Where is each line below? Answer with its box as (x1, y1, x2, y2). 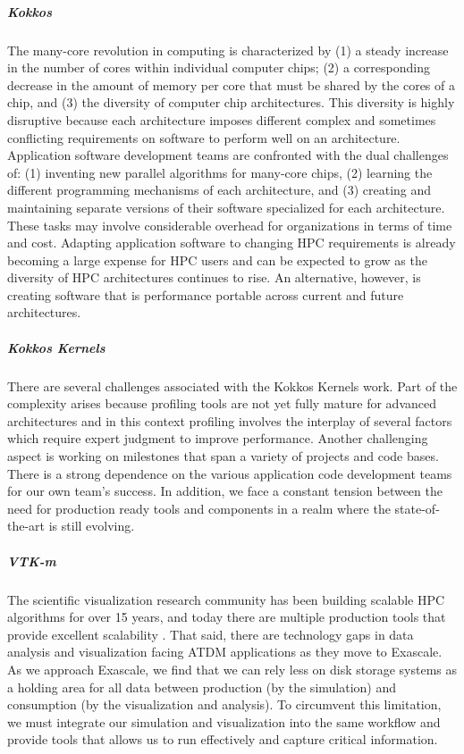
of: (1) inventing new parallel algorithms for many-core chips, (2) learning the (7, 163, 433, 181)
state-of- (394, 498, 440, 517)
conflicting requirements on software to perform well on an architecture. (7, 128, 401, 147)
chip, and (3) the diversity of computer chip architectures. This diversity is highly (7, 93, 455, 112)
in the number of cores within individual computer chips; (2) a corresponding (7, 58, 430, 77)
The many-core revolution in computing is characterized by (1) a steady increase (7, 40, 449, 59)
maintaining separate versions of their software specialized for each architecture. (7, 197, 445, 216)
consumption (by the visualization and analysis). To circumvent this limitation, (7, 695, 442, 714)
